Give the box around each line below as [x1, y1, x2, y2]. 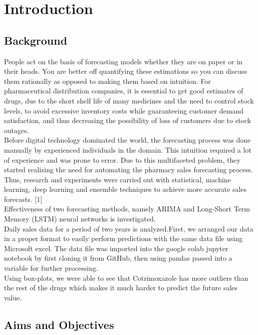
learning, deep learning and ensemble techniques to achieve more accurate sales [4, 184, 247, 194]
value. [4, 292, 22, 302]
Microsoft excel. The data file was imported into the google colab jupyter [4, 243, 228, 253]
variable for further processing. [4, 263, 98, 273]
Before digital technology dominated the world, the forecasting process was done [4, 135, 251, 145]
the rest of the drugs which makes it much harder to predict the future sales [4, 282, 238, 293]
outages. [4, 125, 29, 135]
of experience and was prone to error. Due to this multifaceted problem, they [4, 154, 240, 165]
